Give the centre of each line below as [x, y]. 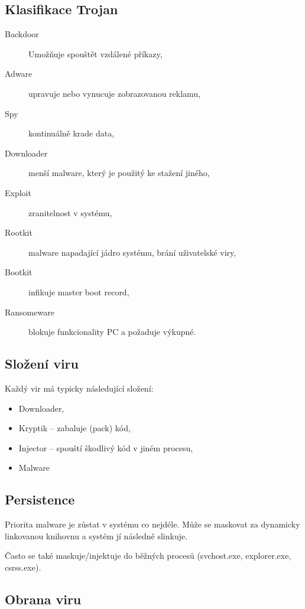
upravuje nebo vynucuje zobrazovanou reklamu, [115, 93]
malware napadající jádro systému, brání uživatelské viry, [132, 252]
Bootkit [19, 272]
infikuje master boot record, [79, 292]
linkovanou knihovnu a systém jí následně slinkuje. [96, 535]
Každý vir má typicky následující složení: [79, 388]
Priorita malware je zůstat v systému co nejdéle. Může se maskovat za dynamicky [152, 524]
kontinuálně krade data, [72, 133]
